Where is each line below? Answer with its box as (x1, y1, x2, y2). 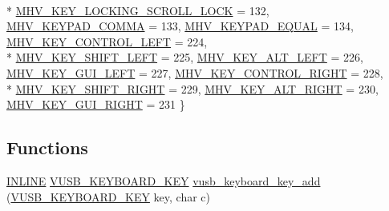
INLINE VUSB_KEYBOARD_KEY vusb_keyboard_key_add (6, 172, 321, 189)
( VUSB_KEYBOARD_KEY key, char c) (6, 188, 211, 205)
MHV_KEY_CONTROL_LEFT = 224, (6, 33, 208, 50)
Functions (6, 135, 88, 160)
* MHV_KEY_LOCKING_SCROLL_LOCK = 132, (6, 2, 269, 18)
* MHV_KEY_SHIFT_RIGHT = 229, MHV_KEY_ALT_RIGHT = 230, (6, 80, 379, 97)
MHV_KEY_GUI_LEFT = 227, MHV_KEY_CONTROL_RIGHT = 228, (6, 64, 383, 81)
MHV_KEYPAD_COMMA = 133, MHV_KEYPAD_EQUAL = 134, (6, 18, 354, 34)
